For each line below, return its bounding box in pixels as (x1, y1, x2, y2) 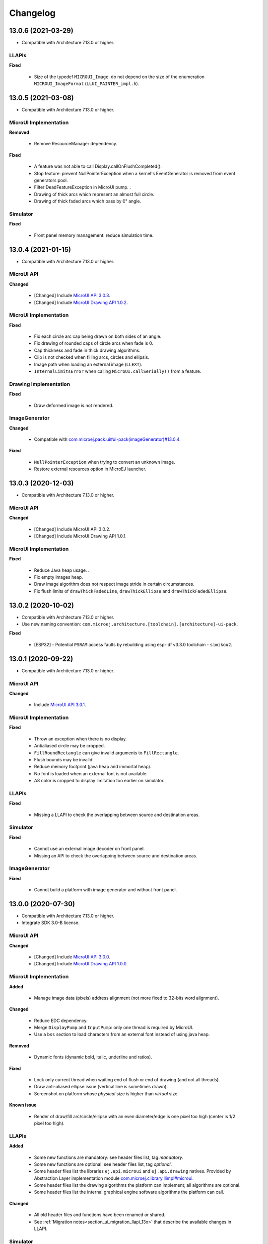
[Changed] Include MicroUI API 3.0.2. (34, 526, 111, 532)
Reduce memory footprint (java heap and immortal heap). (34, 764, 151, 770)
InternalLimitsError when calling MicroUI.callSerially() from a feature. (34, 368, 201, 374)
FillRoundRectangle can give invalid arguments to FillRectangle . (34, 749, 179, 756)
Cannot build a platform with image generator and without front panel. (34, 887, 177, 893)
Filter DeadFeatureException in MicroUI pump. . (34, 184, 131, 190)
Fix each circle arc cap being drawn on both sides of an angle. (34, 333, 162, 339)
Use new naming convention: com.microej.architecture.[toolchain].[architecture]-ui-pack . (21, 621, 238, 627)
